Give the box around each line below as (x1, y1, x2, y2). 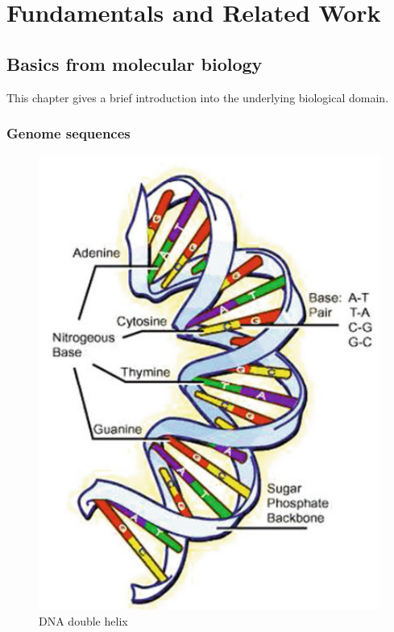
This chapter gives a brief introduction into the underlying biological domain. (6, 89, 389, 105)
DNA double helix (39, 613, 128, 630)
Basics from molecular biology (6, 51, 263, 76)
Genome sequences (6, 123, 131, 143)
